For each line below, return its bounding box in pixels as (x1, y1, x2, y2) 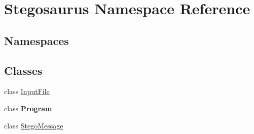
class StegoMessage (4, 120, 63, 130)
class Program (4, 103, 52, 113)
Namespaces (4, 32, 69, 48)
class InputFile (4, 86, 50, 97)
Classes (4, 62, 43, 78)
